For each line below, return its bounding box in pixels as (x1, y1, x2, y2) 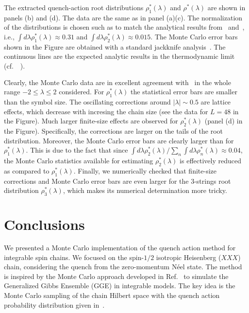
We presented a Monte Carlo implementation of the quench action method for (4, 243, 236, 253)
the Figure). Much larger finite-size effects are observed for (4, 116, 178, 126)
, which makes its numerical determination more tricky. (63, 185, 227, 195)
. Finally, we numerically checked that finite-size (73, 165, 216, 175)
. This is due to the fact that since (26, 145, 128, 155)
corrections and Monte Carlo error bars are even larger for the (4, 175, 189, 186)
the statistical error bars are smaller (131, 87, 237, 97)
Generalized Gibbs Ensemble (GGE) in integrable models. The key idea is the (4, 280, 235, 291)
